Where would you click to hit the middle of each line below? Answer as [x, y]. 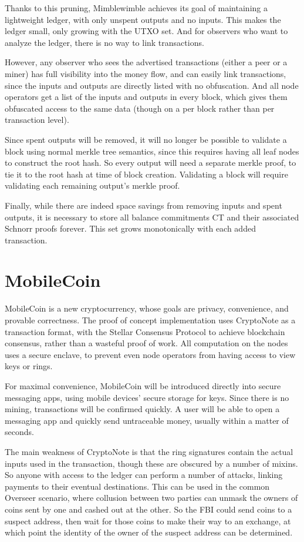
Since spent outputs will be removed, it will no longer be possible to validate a [146, 139]
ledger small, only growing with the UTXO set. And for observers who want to [146, 31]
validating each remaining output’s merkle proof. [92, 185]
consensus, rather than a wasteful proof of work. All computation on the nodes [146, 343]
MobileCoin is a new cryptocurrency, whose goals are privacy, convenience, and [147, 308]
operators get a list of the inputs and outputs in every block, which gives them [146, 97]
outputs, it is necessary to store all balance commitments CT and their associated [152, 217]
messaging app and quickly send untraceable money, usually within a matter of [147, 420]
